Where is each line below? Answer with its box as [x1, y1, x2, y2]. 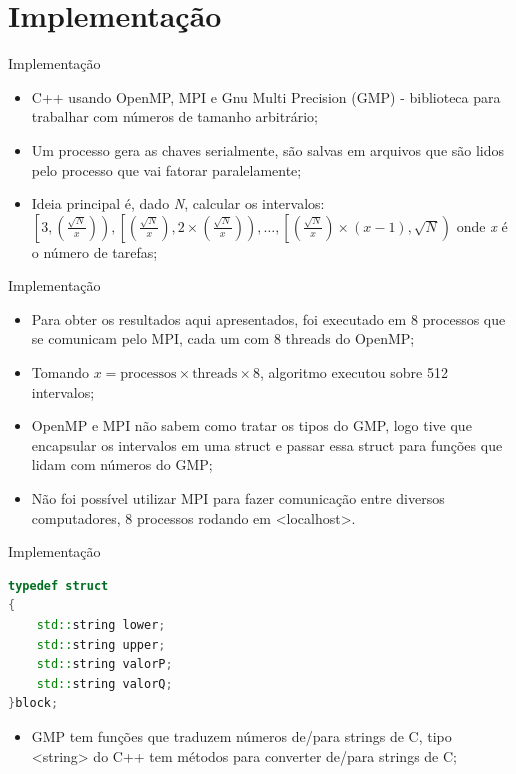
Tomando [31, 362, 89, 383]
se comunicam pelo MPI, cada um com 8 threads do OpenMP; [31, 328, 415, 349]
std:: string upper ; [36, 637, 166, 652]
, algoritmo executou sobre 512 [259, 362, 448, 383]
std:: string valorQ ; [36, 676, 173, 691]
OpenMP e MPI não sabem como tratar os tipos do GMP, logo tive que [31, 415, 472, 436]
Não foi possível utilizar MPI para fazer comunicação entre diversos [31, 488, 445, 509]
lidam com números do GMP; [31, 454, 213, 475]
